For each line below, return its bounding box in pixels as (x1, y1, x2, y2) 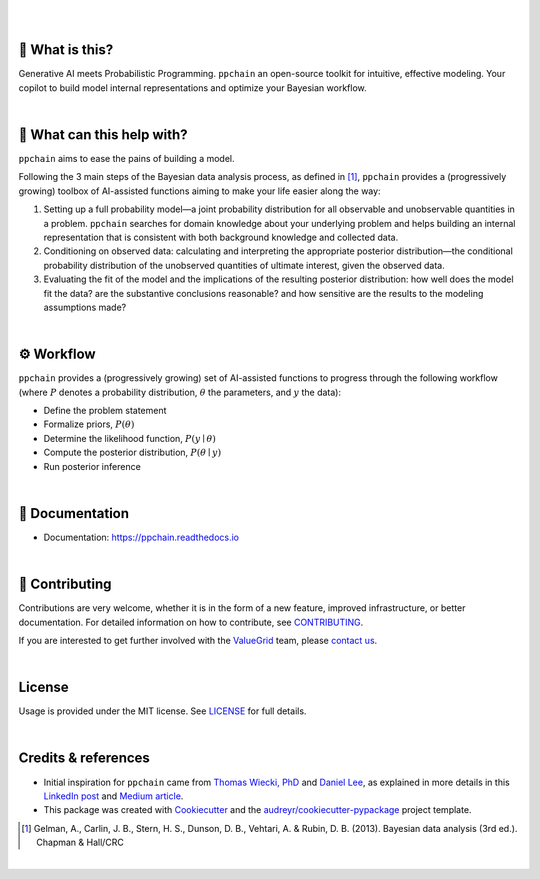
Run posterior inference (43, 460, 142, 472)
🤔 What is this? (18, 41, 114, 59)
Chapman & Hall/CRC (36, 836, 125, 849)
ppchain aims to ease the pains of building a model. (18, 152, 235, 164)
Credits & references (18, 750, 150, 767)
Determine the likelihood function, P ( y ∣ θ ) (43, 432, 217, 444)
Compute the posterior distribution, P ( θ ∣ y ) (43, 446, 222, 459)
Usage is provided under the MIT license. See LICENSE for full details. (18, 705, 307, 717)
